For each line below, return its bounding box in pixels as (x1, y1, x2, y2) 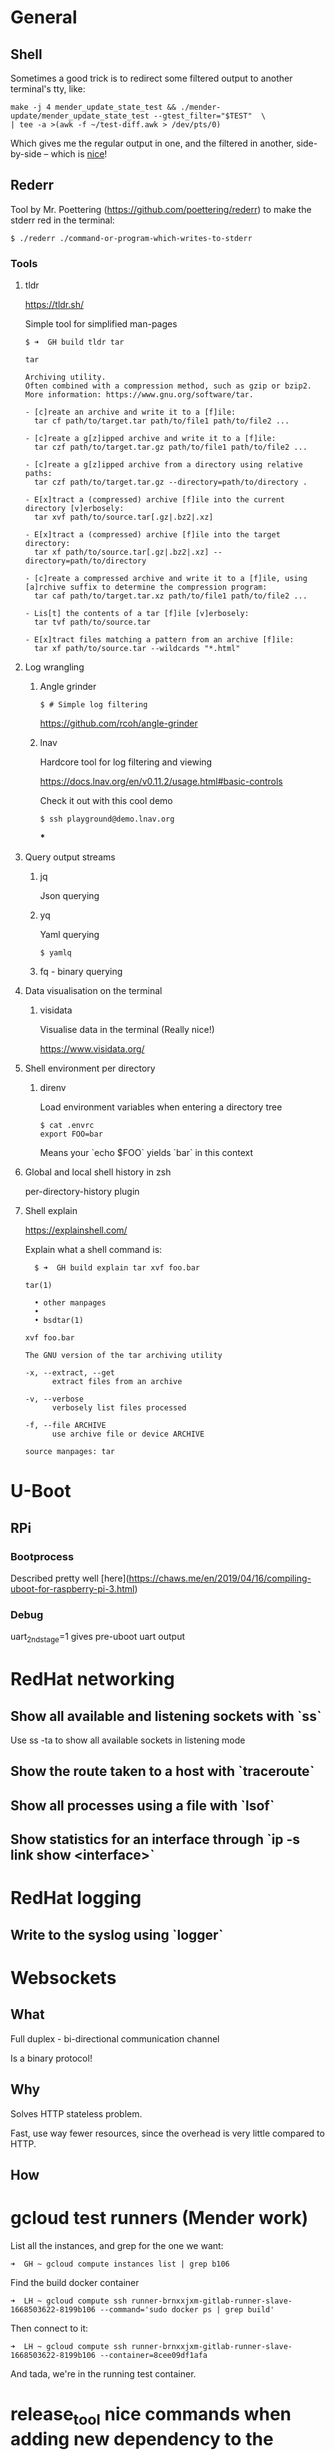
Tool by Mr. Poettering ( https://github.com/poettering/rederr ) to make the (10, 203, 312, 215)
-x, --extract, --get (24, 1368, 115, 1378)
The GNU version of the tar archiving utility (24, 1351, 223, 1361)
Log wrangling (24, 661, 85, 673)
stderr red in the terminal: (10, 214, 115, 226)
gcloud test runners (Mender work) (10, 2207, 309, 2230)
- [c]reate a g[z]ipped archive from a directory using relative (24, 460, 303, 470)
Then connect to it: (10, 2322, 89, 2334)
